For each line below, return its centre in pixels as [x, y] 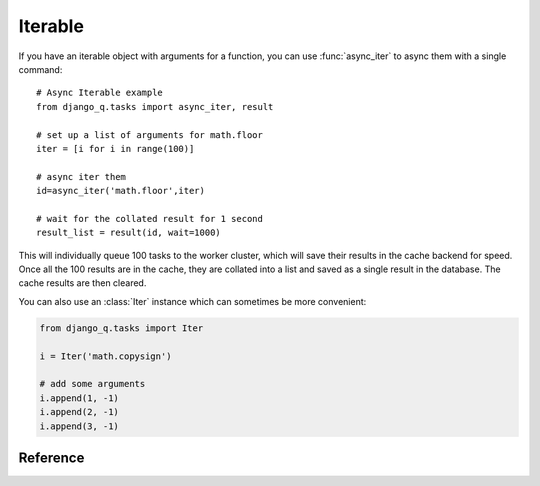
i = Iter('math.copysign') [105, 356]
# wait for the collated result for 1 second [150, 218]
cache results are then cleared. [82, 283]
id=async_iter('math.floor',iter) [120, 191]
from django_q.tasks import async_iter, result [155, 106]
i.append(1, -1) [79, 398]
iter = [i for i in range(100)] [115, 148]
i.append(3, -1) [79, 426]
